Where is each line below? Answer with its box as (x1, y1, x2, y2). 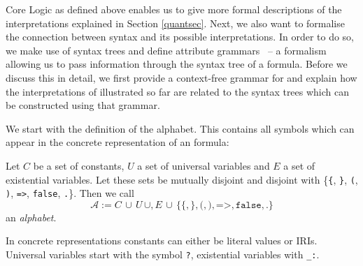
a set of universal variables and (137, 158, 270, 172)
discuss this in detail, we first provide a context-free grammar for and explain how (6, 70, 357, 84)
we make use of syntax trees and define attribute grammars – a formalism (6, 43, 327, 57)
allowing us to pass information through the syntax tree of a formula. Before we (6, 57, 348, 71)
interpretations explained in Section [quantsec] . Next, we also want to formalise (6, 15, 345, 30)
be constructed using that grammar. (6, 98, 160, 112)
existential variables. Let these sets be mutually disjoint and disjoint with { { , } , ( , (6, 172, 358, 186)
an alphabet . (6, 209, 57, 224)
